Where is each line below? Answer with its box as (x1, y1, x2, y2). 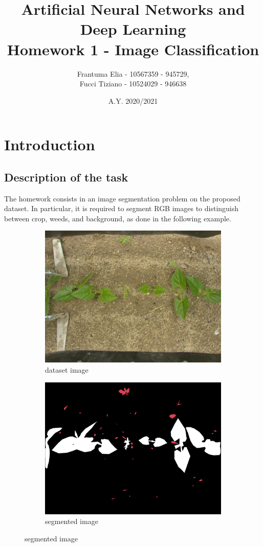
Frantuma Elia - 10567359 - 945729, (77, 68, 189, 79)
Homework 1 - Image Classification (7, 38, 259, 59)
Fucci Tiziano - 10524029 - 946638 (79, 78, 187, 89)
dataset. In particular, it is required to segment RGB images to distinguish (4, 203, 239, 214)
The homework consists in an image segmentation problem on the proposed (4, 193, 240, 203)
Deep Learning (80, 18, 186, 39)
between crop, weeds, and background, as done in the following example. (4, 213, 231, 223)
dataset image (45, 364, 89, 375)
